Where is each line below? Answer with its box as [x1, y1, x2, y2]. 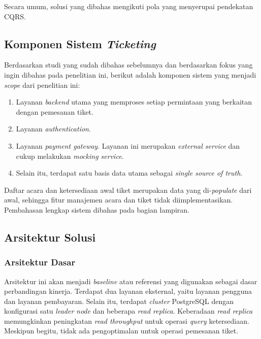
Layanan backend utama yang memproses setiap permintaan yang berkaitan [16, 96, 252, 107]
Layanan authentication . [16, 123, 91, 134]
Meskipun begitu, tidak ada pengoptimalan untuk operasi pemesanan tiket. [4, 325, 239, 336]
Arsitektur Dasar [4, 256, 76, 268]
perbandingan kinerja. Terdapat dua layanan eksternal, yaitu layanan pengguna [4, 286, 252, 296]
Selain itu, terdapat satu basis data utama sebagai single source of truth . [16, 167, 243, 178]
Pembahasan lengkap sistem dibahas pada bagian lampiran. [4, 204, 189, 215]
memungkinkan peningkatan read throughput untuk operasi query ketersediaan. [4, 315, 249, 326]
